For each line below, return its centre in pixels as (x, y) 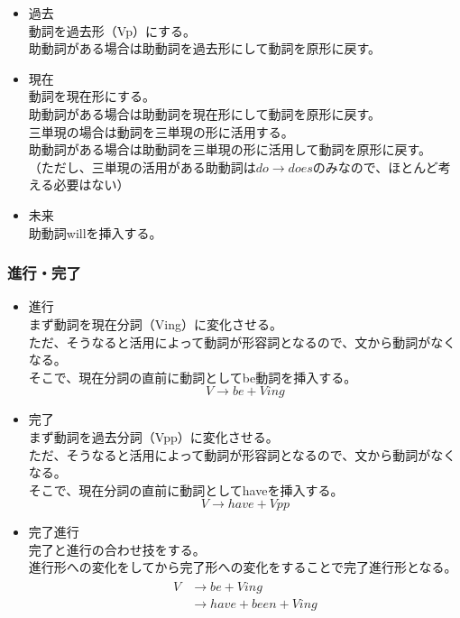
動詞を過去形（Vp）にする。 (112, 30)
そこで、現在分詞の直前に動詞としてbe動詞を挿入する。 (193, 377)
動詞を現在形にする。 (92, 96)
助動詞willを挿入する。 (95, 232)
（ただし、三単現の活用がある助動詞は (142, 166)
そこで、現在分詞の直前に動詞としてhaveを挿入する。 (186, 489)
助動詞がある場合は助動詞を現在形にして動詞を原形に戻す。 (204, 113)
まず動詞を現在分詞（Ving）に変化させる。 (155, 323)
